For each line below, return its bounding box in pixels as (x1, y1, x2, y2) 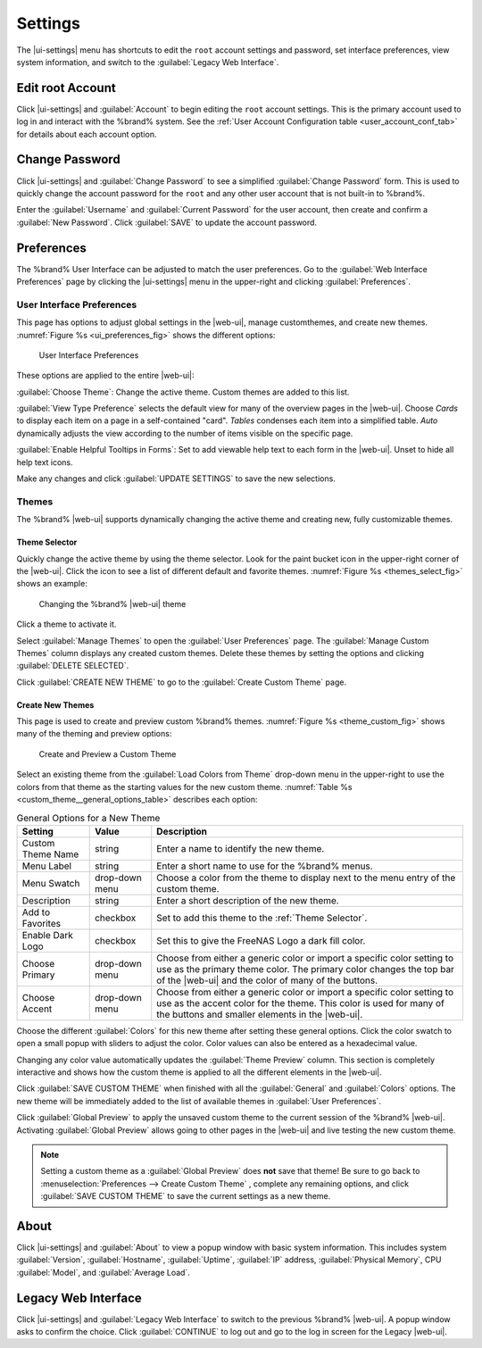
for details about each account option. (16, 129, 157, 139)
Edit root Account (16, 80, 116, 96)
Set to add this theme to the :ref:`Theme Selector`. (156, 911, 368, 924)
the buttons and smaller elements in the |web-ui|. (156, 1008, 363, 1020)
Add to (21, 906, 51, 919)
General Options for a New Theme (16, 811, 161, 824)
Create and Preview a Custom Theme (38, 748, 177, 759)
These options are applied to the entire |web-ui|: (16, 370, 195, 381)
